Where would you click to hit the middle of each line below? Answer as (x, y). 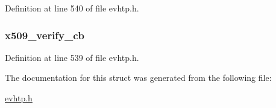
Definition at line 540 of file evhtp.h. (72, 8)
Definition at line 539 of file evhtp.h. (72, 57)
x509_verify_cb (45, 35)
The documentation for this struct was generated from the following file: (138, 78)
